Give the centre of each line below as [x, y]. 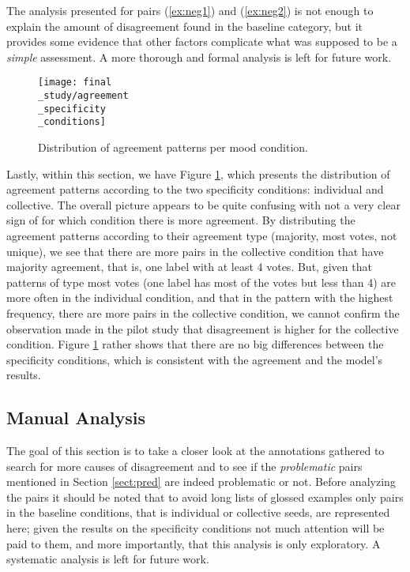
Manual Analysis [76, 418]
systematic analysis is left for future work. [108, 559]
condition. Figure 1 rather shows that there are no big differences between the [195, 344]
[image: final [75, 83]
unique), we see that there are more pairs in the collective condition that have [195, 251]
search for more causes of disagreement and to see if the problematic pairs [184, 466]
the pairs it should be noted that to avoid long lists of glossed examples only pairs [205, 497]
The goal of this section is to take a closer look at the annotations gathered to [196, 451]
